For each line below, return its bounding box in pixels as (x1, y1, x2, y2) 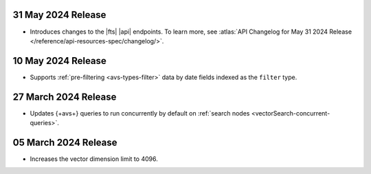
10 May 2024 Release (12, 55, 106, 67)
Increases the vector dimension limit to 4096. (30, 155, 158, 163)
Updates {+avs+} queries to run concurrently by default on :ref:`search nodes (30, 109, 250, 117)
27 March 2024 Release (12, 91, 117, 102)
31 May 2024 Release (12, 9, 106, 21)
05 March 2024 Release (12, 136, 117, 148)
